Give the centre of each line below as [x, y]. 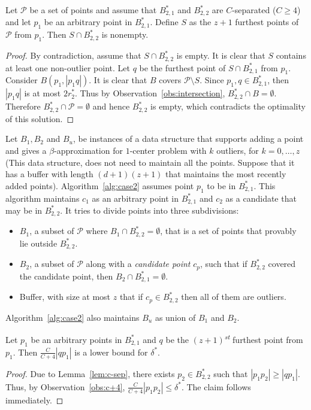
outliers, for [238, 150]
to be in [221, 185]
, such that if [224, 264]
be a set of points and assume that [93, 10]
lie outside [38, 243]
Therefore [23, 106]
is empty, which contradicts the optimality [228, 106]
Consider [22, 80]
